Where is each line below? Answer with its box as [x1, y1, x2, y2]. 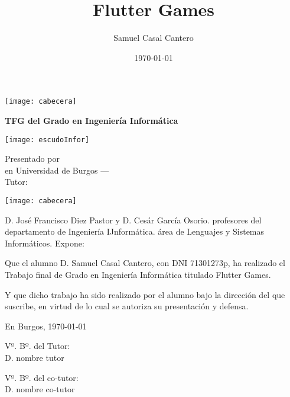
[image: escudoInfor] [5, 135, 90, 144]
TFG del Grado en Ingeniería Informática [5, 114, 178, 126]
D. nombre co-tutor [5, 383, 75, 395]
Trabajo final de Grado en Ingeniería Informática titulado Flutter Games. [5, 268, 271, 281]
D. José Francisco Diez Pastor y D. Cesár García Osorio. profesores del [5, 213, 262, 226]
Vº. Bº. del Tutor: [5, 340, 70, 352]
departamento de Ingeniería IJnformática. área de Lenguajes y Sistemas [5, 225, 265, 238]
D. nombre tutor [5, 351, 64, 363]
